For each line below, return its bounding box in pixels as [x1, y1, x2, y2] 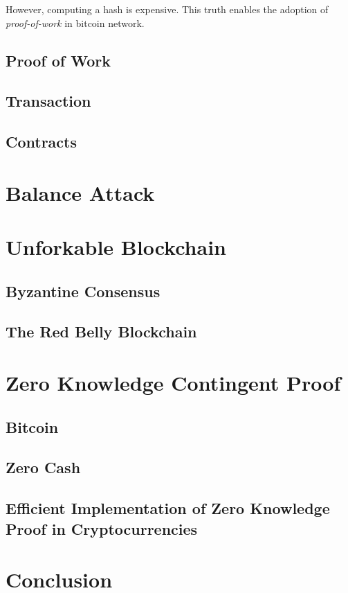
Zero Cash [6, 457, 81, 478]
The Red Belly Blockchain [6, 321, 197, 342]
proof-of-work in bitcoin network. [6, 15, 145, 30]
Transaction [6, 90, 91, 112]
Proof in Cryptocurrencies [6, 517, 198, 539]
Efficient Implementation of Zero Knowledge [6, 497, 330, 519]
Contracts [6, 131, 77, 152]
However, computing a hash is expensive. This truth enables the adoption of [6, 2, 329, 16]
